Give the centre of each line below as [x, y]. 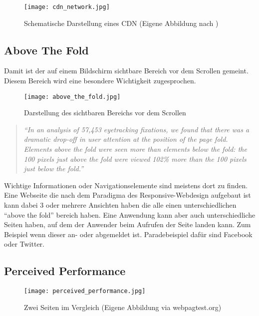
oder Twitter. [24, 244]
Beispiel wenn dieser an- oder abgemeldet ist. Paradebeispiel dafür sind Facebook [128, 234]
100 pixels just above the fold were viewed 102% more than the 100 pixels [135, 158]
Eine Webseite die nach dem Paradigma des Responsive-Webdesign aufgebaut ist [128, 195]
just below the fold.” [54, 168]
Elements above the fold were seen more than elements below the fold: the [135, 149]
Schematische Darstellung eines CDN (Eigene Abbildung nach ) [121, 23]
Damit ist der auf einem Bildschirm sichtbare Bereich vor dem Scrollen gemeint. [126, 71]
